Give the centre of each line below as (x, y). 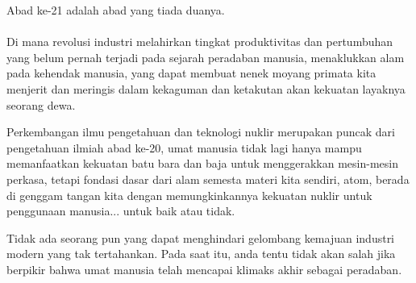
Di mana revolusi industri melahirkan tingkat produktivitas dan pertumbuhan (200, 42)
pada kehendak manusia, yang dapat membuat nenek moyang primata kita (191, 73)
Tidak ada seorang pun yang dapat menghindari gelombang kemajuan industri (201, 237)
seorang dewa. (41, 104)
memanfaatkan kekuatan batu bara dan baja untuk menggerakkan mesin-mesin (202, 163)
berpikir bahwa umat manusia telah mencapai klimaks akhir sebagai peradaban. (204, 269)
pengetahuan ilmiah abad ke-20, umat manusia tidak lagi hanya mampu (184, 147)
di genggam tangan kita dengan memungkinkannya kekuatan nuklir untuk (189, 195)
